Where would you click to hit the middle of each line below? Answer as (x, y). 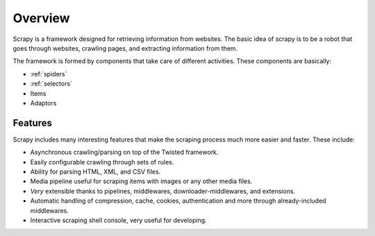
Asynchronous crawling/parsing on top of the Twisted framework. (124, 152)
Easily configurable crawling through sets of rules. (102, 162)
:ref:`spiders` (49, 74)
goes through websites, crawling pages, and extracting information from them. (125, 48)
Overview (41, 18)
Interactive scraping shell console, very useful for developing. (119, 220)
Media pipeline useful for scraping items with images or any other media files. (141, 181)
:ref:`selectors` (51, 84)
